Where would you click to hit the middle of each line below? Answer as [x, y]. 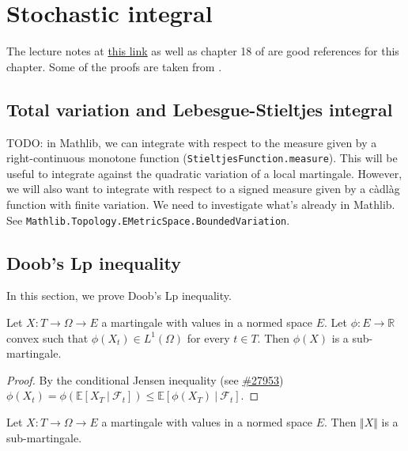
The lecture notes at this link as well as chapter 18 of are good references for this [203, 51]
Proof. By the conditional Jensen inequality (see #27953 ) [145, 379]
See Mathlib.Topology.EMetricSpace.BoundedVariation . [148, 220]
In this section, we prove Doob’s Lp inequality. [119, 296]
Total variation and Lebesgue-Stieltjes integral [200, 109]
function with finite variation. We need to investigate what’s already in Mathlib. [201, 204]
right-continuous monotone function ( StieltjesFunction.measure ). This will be [202, 158]
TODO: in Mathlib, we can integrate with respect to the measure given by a [192, 142]
